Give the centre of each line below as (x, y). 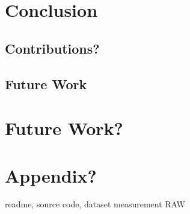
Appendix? (51, 175)
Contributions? (52, 48)
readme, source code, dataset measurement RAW (95, 204)
